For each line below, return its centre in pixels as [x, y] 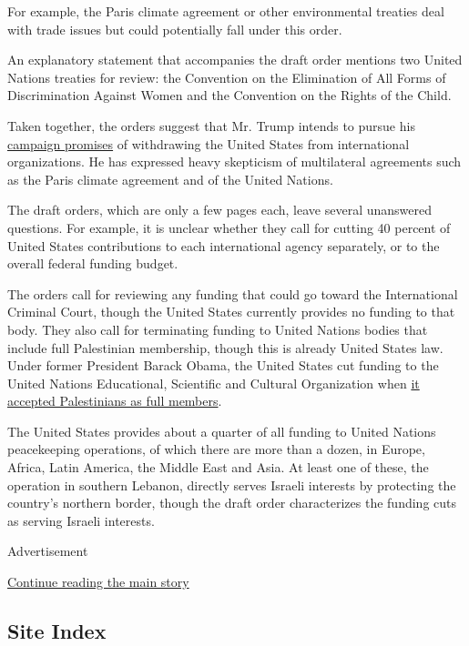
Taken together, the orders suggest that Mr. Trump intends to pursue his [211, 125]
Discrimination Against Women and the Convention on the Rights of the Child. [229, 95]
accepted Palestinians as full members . [115, 401]
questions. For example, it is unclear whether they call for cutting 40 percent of [229, 227]
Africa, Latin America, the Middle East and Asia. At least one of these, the [218, 467]
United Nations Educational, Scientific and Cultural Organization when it [214, 383]
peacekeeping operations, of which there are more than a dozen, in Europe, [216, 449]
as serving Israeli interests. [81, 520]
